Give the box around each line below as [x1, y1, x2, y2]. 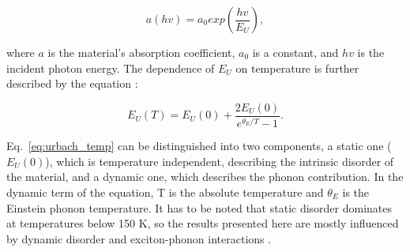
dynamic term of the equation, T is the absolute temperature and [6, 183, 324, 200]
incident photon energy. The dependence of [6, 59, 215, 76]
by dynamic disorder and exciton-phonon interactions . [6, 230, 272, 246]
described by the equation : [6, 75, 138, 92]
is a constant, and [252, 44, 339, 60]
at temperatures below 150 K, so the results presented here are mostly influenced [6, 215, 399, 231]
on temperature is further [235, 59, 359, 76]
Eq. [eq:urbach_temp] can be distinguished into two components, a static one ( [6, 137, 392, 154]
